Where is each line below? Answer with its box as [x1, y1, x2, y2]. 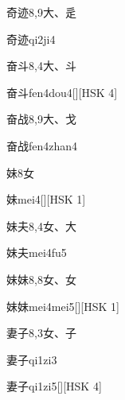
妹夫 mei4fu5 [6, 244, 67, 261]
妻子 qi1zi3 [6, 351, 57, 367]
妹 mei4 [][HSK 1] [6, 191, 86, 208]
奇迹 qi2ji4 [6, 30, 56, 47]
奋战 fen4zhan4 [6, 137, 78, 153]
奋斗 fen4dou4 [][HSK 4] [6, 83, 118, 100]
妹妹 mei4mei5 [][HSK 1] [6, 297, 119, 314]
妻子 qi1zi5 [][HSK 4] [6, 378, 102, 394]
